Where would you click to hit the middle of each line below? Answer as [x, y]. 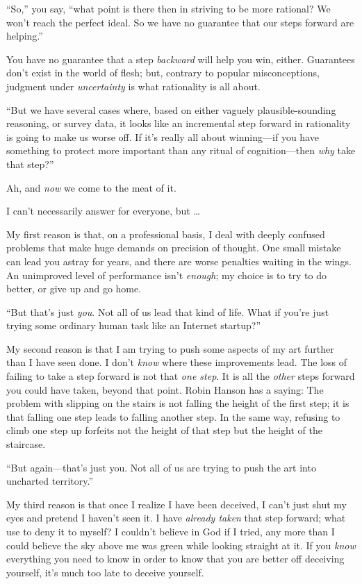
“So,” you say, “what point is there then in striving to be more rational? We [168, 8]
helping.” [25, 36]
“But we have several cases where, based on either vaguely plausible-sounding [171, 109]
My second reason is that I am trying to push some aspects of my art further [170, 348]
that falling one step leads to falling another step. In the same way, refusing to [173, 416]
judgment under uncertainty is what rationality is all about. [133, 86]
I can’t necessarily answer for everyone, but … [103, 211]
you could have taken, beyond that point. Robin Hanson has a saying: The [165, 389]
